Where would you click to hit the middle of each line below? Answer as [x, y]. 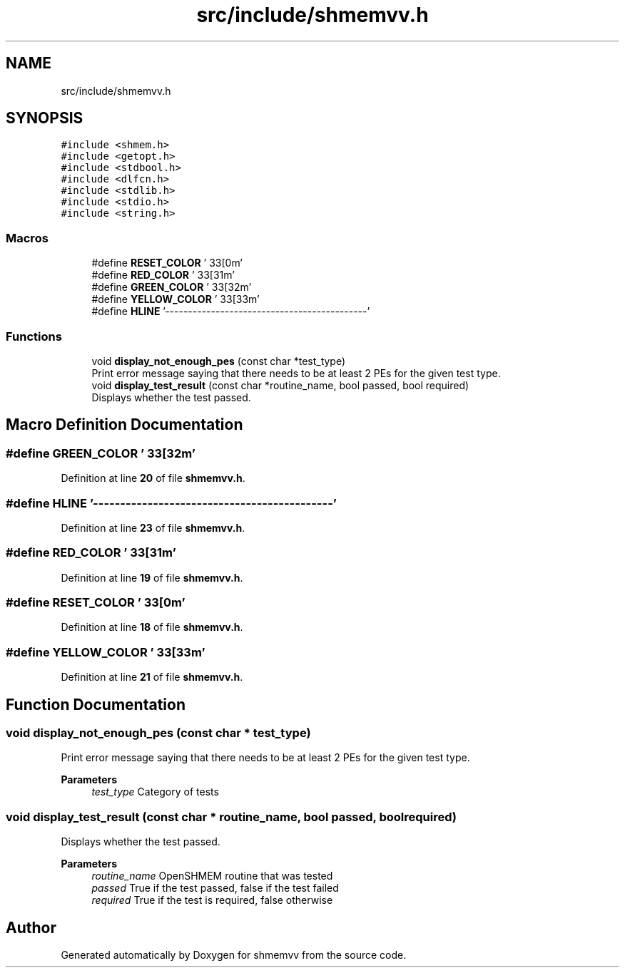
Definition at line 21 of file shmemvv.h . [152, 677]
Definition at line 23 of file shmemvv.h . [153, 527]
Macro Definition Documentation [125, 425]
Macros [27, 238]
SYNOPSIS [45, 118]
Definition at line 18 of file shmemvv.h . [152, 627]
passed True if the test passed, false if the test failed [215, 888]
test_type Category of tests [155, 792]
